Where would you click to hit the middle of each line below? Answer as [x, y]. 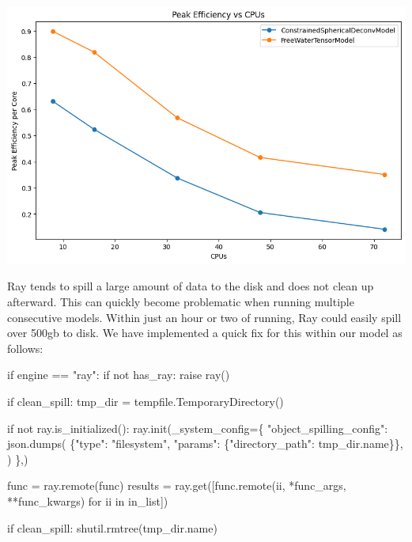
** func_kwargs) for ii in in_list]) [88, 500]
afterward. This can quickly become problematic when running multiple [181, 302]
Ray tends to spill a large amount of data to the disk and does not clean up [191, 286]
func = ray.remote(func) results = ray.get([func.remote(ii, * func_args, [177, 485]
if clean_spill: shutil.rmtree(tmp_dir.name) [112, 527]
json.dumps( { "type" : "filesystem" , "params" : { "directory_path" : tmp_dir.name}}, [205, 443]
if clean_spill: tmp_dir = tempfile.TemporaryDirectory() [146, 402]
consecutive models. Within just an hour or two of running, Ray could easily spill [204, 317]
